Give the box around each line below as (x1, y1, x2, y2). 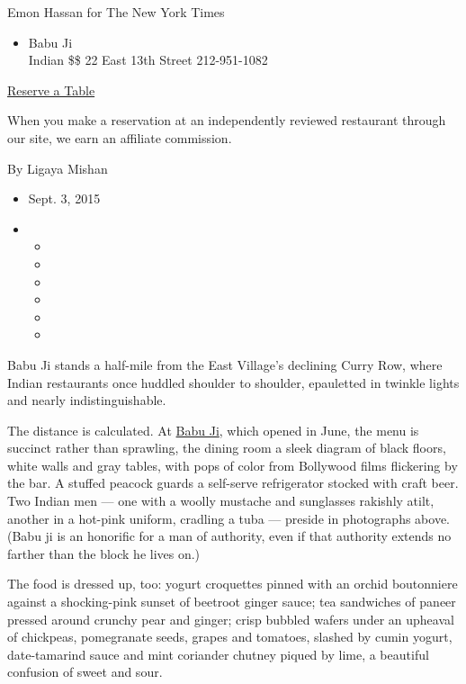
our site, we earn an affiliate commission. (7, 128, 232, 147)
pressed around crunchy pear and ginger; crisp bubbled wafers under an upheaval (7, 609, 454, 628)
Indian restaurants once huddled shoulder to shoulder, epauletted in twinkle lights (7, 373, 460, 391)
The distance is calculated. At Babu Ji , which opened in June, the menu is (7, 420, 419, 439)
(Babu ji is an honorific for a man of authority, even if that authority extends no (7, 526, 452, 545)
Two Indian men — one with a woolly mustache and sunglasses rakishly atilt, (7, 491, 435, 510)
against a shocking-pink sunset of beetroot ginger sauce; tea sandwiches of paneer (7, 592, 456, 611)
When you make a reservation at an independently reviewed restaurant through (7, 111, 446, 130)
